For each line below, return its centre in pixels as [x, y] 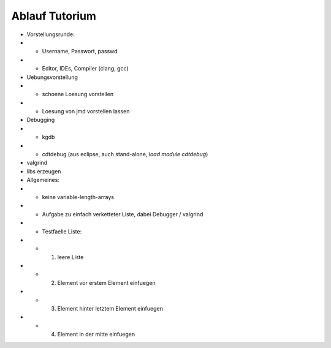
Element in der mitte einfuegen [96, 335]
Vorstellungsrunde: [51, 34]
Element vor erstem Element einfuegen [106, 282]
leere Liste [70, 257]
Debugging [41, 120]
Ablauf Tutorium [54, 16]
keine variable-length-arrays [78, 197]
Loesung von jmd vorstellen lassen [86, 112]
